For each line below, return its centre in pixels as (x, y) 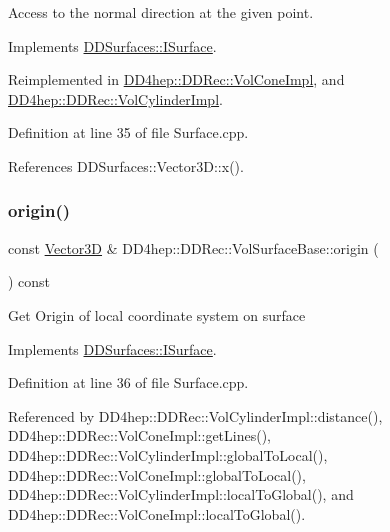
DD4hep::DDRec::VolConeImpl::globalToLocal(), (157, 474)
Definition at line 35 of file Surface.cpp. (128, 132)
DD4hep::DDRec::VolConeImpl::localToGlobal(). (157, 513)
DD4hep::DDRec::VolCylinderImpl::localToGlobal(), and (181, 494)
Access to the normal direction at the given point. (161, 12)
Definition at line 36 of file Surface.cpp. (128, 382)
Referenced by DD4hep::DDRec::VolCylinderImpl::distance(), (195, 415)
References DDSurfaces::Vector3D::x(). (126, 165)
